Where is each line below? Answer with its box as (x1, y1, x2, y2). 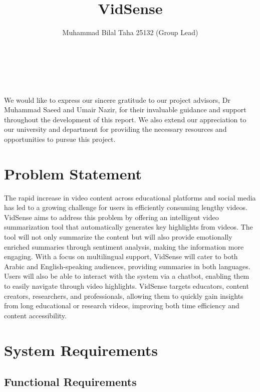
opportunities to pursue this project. (4, 133, 116, 144)
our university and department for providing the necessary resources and (4, 124, 227, 134)
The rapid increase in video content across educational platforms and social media (4, 192, 256, 203)
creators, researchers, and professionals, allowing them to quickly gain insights (4, 290, 243, 301)
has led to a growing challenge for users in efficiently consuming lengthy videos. (4, 202, 247, 213)
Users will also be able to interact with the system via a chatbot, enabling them (4, 271, 249, 281)
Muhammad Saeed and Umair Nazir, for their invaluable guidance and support (4, 104, 246, 115)
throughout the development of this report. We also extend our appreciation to (4, 114, 246, 124)
